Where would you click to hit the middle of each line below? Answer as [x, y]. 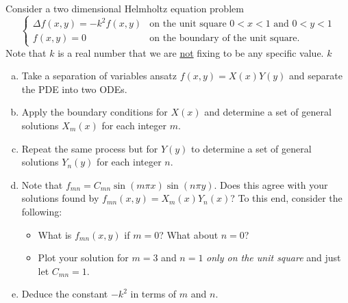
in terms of [153, 294]
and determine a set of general [268, 112]
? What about [189, 234]
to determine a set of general [251, 148]
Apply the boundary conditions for [95, 112]
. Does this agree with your [271, 184]
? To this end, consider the [286, 198]
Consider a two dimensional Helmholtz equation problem [125, 8]
